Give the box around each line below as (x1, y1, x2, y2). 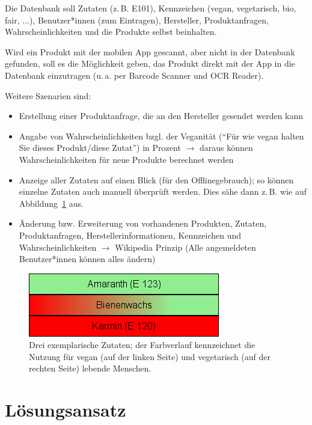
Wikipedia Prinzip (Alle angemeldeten (115, 240, 256, 253)
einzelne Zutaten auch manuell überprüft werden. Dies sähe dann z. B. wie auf (19, 185, 307, 198)
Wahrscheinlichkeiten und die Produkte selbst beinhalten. (5, 25, 217, 38)
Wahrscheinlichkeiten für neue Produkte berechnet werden (19, 153, 234, 165)
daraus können (199, 141, 253, 154)
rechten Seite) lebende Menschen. (29, 362, 151, 375)
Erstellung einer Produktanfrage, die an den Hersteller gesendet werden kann (19, 109, 304, 122)
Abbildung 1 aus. (19, 197, 84, 209)
